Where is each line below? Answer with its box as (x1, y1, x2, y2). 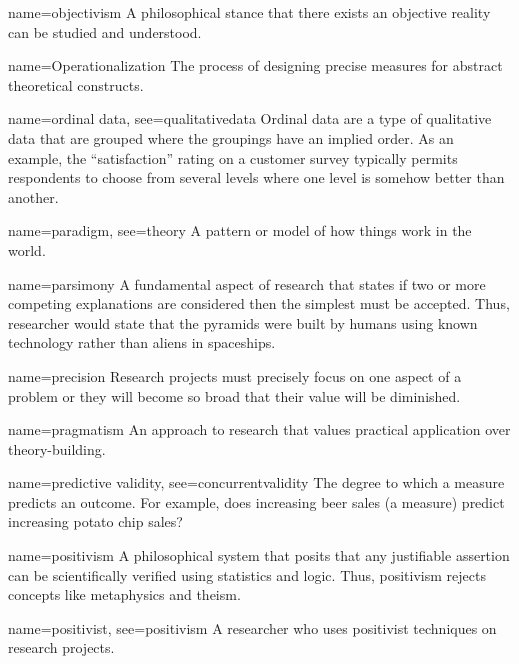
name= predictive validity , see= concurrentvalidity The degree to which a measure (8, 472, 505, 493)
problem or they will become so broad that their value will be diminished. (8, 385, 461, 406)
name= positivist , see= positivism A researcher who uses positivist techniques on (8, 617, 497, 638)
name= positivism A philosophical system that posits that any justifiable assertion (8, 545, 510, 566)
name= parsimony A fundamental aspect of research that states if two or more (8, 273, 486, 294)
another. (8, 186, 59, 207)
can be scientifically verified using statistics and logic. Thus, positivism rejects (8, 564, 486, 585)
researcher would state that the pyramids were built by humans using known (8, 312, 478, 333)
